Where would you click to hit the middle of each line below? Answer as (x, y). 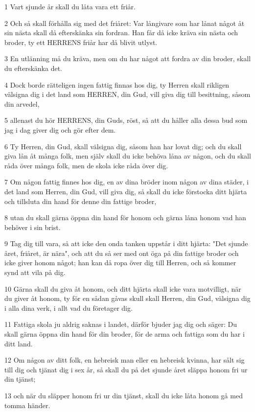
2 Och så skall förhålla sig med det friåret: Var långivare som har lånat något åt (125, 23)
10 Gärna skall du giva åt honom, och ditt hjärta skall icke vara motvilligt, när (123, 288)
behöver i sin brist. (33, 227)
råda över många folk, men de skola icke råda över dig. (86, 165)
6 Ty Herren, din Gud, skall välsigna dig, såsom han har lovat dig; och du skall (123, 146)
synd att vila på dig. (35, 272)
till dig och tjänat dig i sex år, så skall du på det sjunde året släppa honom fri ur (126, 369)
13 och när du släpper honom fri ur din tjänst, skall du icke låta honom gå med (124, 395)
